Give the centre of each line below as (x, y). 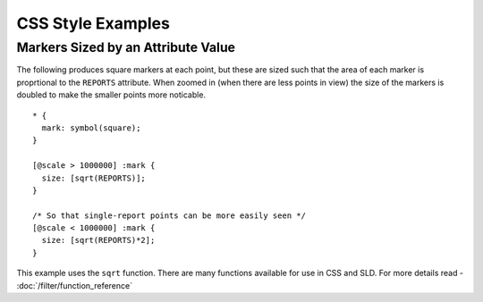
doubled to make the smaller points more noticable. (111, 95)
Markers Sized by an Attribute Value (126, 47)
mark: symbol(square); (91, 128)
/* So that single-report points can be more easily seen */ (169, 215)
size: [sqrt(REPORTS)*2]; (98, 240)
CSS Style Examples (93, 23)
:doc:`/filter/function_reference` (75, 285)
